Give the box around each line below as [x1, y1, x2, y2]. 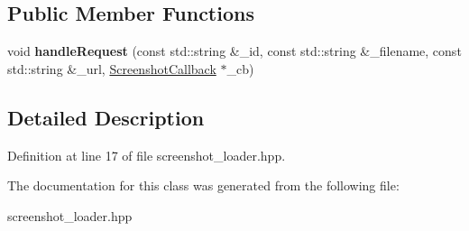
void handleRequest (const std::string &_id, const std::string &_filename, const [7, 42, 462, 60]
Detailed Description [7, 103, 205, 131]
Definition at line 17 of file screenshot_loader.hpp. [7, 145, 286, 164]
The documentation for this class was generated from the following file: [7, 176, 400, 195]
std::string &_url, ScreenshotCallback [7, 59, 216, 78]
